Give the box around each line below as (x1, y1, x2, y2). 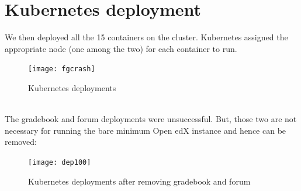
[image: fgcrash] (28, 65, 95, 74)
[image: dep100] (28, 158, 91, 166)
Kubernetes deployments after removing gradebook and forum (28, 175, 251, 187)
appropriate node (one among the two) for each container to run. (5, 42, 237, 54)
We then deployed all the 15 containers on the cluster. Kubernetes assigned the (5, 31, 288, 43)
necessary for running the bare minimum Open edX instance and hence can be (5, 124, 286, 136)
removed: (5, 136, 37, 148)
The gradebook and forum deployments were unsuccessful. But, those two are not (5, 113, 297, 125)
